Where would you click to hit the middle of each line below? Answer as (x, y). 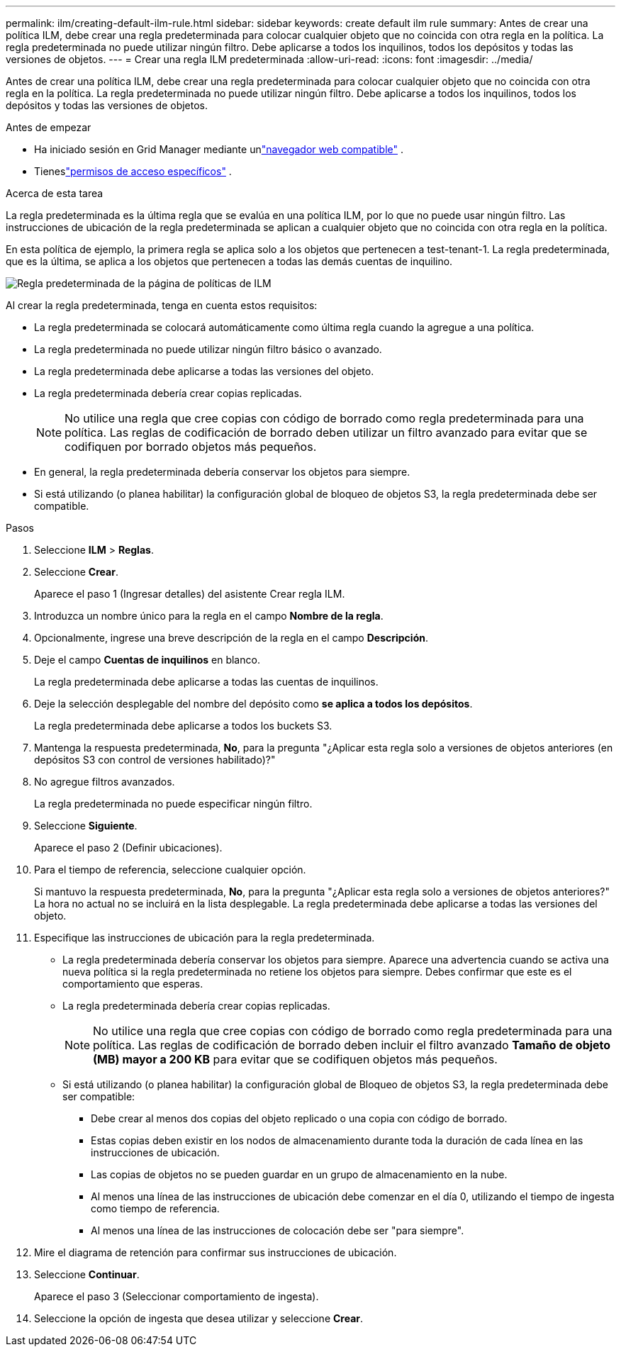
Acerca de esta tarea (55, 193)
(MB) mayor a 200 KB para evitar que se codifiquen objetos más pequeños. (295, 1059)
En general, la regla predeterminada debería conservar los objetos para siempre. (222, 472)
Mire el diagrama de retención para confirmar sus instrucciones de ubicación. (216, 1252)
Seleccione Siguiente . (86, 826)
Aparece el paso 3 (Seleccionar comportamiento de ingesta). (177, 1296)
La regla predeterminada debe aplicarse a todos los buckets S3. (183, 726)
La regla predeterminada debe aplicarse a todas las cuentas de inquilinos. (206, 682)
